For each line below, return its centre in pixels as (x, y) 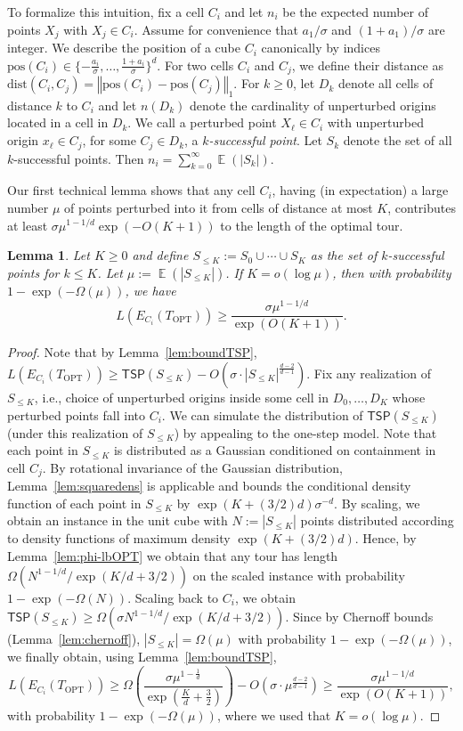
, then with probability (392, 272)
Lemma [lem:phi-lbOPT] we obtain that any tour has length (173, 556)
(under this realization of (75, 432)
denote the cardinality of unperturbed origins (313, 105)
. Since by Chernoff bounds (359, 617)
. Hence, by (386, 538)
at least (28, 225)
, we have (150, 290)
